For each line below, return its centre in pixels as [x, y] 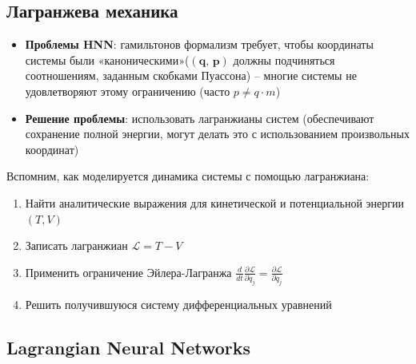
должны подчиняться [284, 59]
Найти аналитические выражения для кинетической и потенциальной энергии [214, 202]
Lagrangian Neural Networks [129, 347]
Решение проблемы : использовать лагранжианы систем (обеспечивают [200, 118]
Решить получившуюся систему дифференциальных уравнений [178, 304]
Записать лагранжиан [76, 245]
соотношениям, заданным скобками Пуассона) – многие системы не [191, 75]
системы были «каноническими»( [107, 59]
